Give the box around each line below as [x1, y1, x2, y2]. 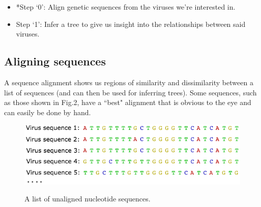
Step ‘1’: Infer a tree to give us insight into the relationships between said [16, 18, 246, 29]
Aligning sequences [4, 53, 106, 69]
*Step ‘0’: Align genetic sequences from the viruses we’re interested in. [16, 2, 236, 12]
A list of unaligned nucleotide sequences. [24, 193, 151, 204]
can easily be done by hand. [4, 107, 91, 117]
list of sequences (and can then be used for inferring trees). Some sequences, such [4, 87, 257, 97]
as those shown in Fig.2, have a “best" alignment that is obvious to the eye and [4, 97, 251, 108]
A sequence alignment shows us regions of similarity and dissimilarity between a [4, 77, 253, 87]
